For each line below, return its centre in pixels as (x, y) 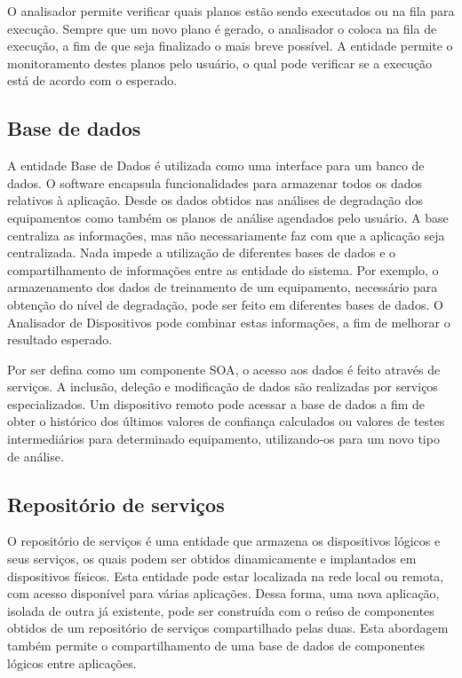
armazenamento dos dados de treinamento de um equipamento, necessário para (223, 287)
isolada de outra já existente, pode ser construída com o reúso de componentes (221, 610)
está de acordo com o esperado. (92, 80)
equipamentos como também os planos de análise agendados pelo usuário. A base (228, 217)
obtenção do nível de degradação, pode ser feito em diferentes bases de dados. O (225, 304)
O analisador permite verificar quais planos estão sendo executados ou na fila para (231, 11)
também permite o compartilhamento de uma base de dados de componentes (216, 646)
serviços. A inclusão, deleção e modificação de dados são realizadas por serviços (223, 386)
